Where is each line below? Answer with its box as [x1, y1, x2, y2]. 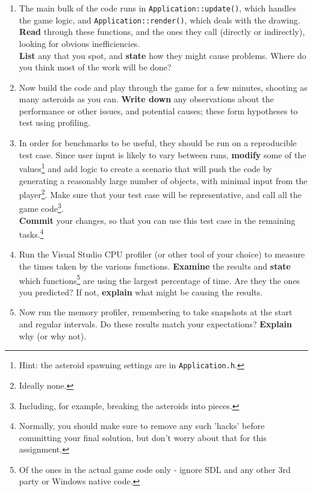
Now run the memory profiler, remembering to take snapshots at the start [19, 306, 293, 318]
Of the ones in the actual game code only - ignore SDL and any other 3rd [19, 463, 291, 475]
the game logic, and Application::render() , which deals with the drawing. [19, 13, 300, 26]
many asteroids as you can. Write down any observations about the [19, 93, 274, 105]
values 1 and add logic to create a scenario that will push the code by [19, 161, 272, 174]
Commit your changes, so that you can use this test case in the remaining [19, 214, 296, 226]
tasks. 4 [19, 226, 44, 240]
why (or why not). [19, 329, 87, 342]
